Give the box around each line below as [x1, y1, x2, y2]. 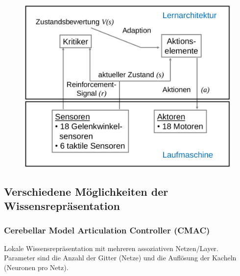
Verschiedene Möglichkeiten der [4, 184, 168, 199]
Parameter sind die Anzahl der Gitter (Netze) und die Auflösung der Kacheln [4, 253, 237, 263]
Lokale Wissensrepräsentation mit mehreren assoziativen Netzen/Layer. [4, 243, 218, 253]
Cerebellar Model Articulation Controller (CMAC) [4, 224, 210, 236]
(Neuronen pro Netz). [4, 262, 69, 272]
